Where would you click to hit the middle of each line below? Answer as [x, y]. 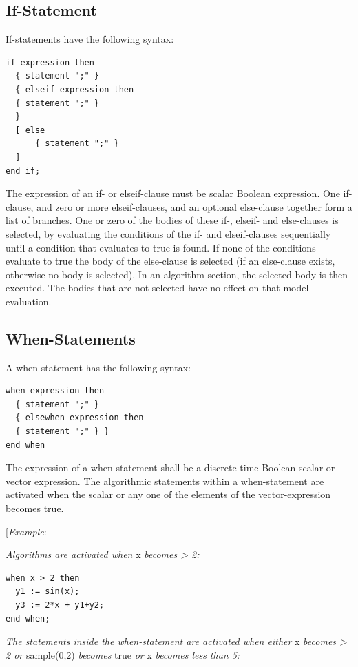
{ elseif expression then [75, 89]
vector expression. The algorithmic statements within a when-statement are [165, 481]
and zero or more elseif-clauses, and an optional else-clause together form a [194, 206]
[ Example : [26, 531]
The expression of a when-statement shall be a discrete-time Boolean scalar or [170, 468]
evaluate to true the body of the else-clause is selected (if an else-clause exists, [170, 261]
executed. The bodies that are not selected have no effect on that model [157, 288]
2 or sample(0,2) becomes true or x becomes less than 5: [123, 654]
